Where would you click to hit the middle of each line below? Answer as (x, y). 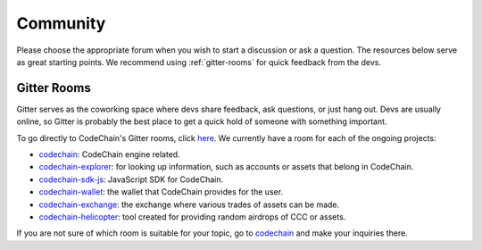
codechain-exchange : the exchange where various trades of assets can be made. (189, 204)
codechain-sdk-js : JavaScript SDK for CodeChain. (131, 179)
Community (61, 23)
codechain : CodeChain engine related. (109, 154)
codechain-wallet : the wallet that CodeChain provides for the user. (161, 192)
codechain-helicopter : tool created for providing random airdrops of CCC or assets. (192, 217)
